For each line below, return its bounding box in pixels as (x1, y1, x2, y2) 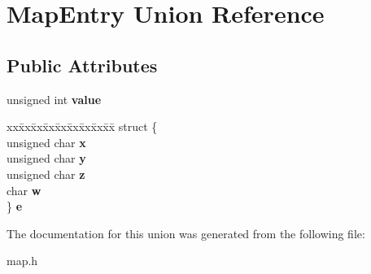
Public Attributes (7, 52, 158, 77)
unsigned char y (7, 150, 86, 167)
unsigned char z (7, 165, 85, 182)
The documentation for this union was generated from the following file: (7, 224, 365, 241)
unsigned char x (7, 133, 86, 150)
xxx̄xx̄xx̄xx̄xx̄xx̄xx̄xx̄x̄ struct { (7, 118, 158, 135)
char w (7, 181, 41, 198)
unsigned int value (7, 90, 102, 107)
